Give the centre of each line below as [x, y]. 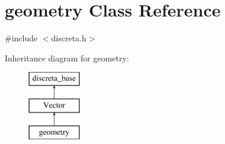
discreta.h [69, 38]
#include [21, 38]
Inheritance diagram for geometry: [67, 58]
